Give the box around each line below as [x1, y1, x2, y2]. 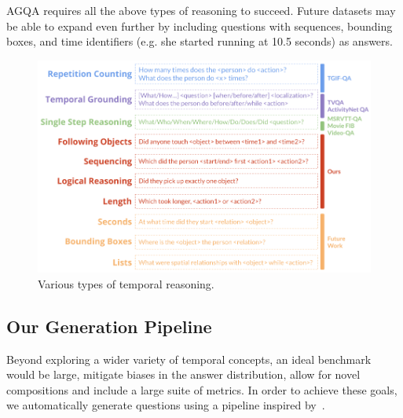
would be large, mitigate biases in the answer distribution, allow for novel [6, 366, 361, 383]
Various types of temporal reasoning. [38, 275, 214, 291]
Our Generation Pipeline [6, 313, 212, 338]
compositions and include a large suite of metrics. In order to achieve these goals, [6, 381, 398, 398]
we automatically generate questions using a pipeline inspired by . [6, 397, 325, 413]
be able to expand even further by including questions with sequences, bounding [6, 17, 393, 34]
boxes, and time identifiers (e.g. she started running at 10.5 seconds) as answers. [6, 33, 393, 49]
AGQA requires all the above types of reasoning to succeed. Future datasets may [6, 2, 396, 18]
